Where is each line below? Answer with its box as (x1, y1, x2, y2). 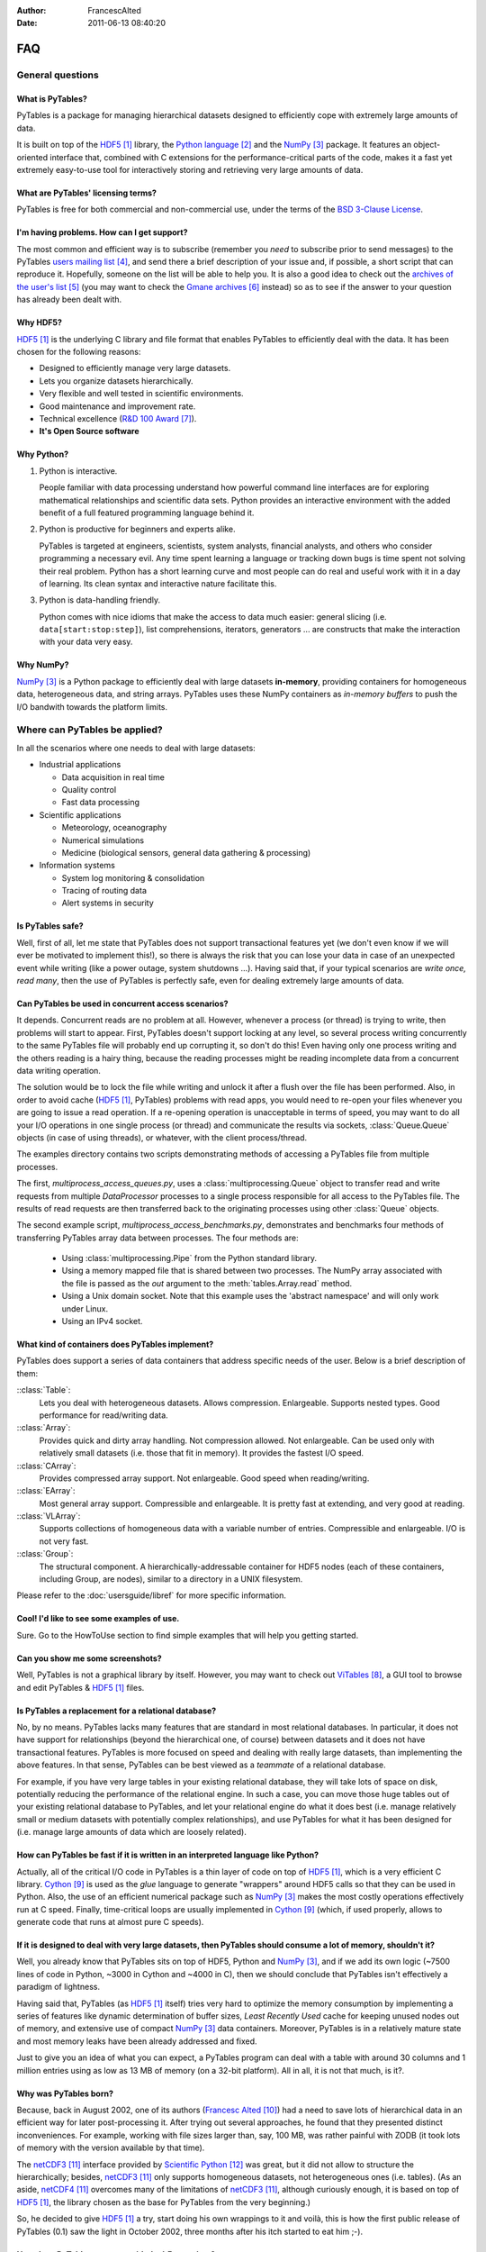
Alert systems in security (61, 897, 155, 909)
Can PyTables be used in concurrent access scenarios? (16, 998, 229, 1009)
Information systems (39, 860, 116, 871)
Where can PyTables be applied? (16, 723, 163, 736)
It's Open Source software (39, 426, 139, 437)
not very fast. (39, 1536, 89, 1547)
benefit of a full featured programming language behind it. (39, 507, 255, 518)
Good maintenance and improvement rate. (39, 401, 196, 412)
